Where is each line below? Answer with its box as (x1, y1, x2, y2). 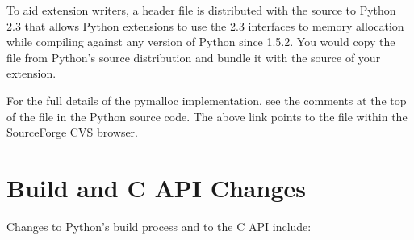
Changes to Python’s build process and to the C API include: (6, 217, 312, 234)
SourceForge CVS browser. (6, 124, 138, 141)
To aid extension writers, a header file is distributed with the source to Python (6, 2, 396, 18)
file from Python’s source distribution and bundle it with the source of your (6, 48, 381, 65)
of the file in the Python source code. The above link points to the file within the (6, 107, 408, 124)
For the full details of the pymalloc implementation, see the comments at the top (6, 91, 407, 108)
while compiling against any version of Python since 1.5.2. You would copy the (6, 33, 395, 50)
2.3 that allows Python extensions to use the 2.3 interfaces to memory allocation (6, 17, 404, 34)
